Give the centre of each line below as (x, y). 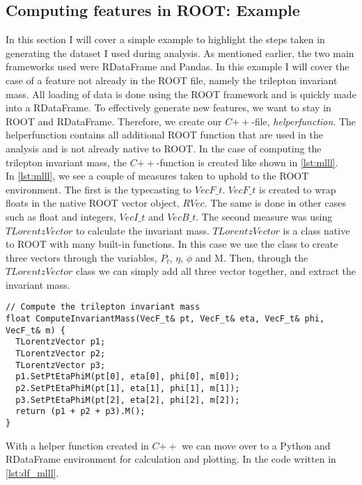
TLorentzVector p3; (61, 365)
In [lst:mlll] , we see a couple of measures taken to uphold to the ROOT (157, 176)
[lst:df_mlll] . (32, 472)
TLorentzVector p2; (61, 354)
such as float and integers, (61, 216)
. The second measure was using (264, 216)
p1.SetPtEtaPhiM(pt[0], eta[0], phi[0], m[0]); (128, 377)
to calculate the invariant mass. (143, 230)
